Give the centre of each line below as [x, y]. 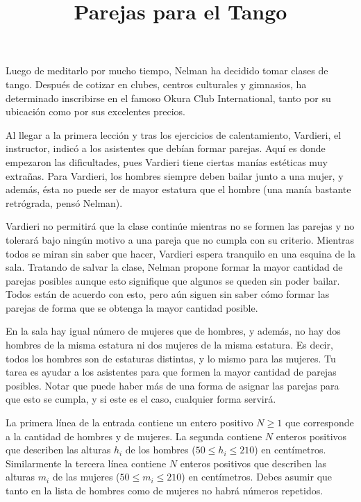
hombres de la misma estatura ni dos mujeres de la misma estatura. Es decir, [169, 345]
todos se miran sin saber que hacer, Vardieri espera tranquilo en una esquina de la [180, 253]
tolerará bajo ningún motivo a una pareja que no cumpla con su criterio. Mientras [180, 239]
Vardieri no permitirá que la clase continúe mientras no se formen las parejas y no [180, 226]
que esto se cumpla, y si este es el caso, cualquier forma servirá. [141, 399]
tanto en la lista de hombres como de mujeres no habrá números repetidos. [165, 490]
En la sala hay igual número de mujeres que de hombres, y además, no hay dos [173, 331]
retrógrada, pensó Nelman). [64, 202]
